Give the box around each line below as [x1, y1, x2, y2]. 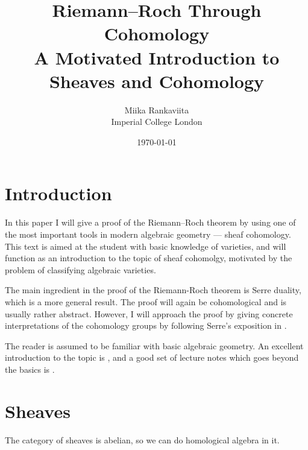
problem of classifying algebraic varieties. [5, 263, 156, 276]
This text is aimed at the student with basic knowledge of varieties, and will [5, 239, 286, 252]
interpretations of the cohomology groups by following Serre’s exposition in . [5, 319, 287, 332]
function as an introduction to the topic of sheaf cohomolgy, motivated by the [5, 252, 292, 264]
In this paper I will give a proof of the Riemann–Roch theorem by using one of [5, 216, 296, 229]
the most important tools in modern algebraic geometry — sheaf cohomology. [5, 228, 291, 240]
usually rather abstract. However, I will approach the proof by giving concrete [5, 307, 293, 320]
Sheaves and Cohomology [49, 68, 265, 93]
